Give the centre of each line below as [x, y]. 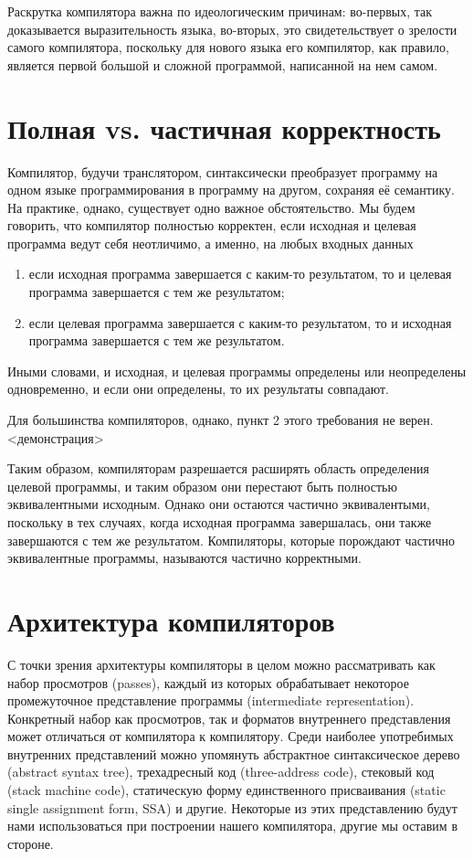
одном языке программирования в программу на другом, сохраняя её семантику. [231, 190]
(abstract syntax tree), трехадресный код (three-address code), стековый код [221, 772]
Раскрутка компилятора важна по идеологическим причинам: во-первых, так [220, 11]
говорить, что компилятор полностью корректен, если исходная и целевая [212, 225]
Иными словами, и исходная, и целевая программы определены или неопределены [237, 371]
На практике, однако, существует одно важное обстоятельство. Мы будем [211, 207]
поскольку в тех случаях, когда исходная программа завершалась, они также [220, 522]
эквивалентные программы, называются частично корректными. [185, 558]
